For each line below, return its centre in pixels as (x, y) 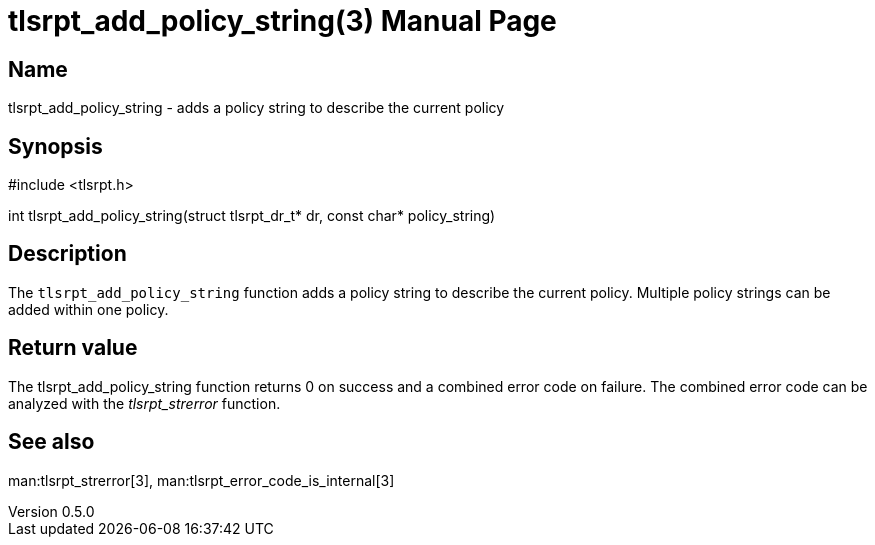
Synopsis (55, 146)
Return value (73, 348)
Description (67, 254)
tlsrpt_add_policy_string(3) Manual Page (282, 21)
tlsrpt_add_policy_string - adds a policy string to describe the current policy (256, 108)
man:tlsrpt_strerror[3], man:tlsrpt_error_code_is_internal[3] (201, 480)
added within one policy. (88, 309)
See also (51, 442)
